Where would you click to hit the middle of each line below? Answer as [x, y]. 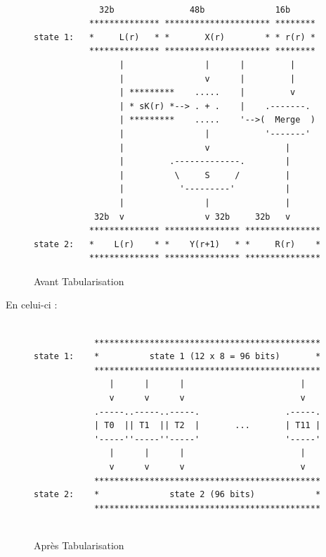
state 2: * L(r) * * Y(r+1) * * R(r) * [177, 244]
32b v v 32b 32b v [192, 217]
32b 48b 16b [195, 10]
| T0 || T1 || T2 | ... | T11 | [207, 426]
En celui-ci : [32, 305]
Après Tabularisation [79, 545]
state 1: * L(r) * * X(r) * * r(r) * [175, 37]
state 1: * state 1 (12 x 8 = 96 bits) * [177, 357]
